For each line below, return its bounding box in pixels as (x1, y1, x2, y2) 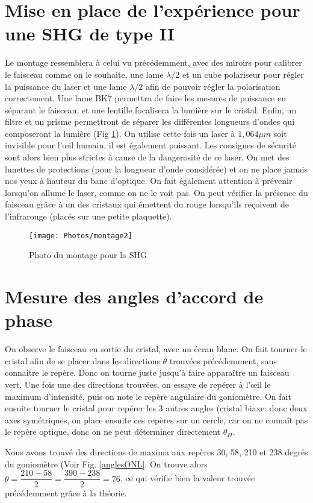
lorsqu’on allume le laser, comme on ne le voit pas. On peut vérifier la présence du (5, 186, 308, 198)
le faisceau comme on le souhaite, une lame (5, 68, 164, 80)
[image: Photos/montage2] (29, 231, 132, 240)
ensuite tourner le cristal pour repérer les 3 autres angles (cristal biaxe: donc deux (5, 402, 308, 414)
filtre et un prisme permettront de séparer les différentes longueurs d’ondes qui (5, 115, 295, 128)
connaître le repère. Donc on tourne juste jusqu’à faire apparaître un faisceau (5, 366, 290, 379)
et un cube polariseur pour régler (182, 68, 305, 80)
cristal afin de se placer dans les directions (5, 354, 160, 367)
